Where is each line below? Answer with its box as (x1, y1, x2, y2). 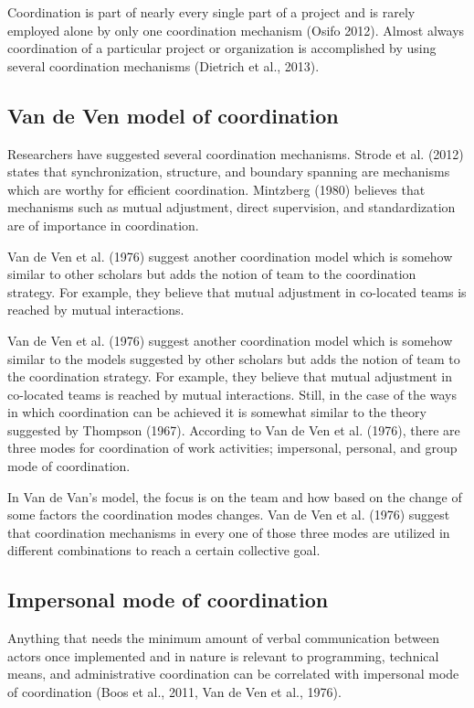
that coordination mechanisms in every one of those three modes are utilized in (7, 522, 450, 542)
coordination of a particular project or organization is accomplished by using (7, 38, 437, 58)
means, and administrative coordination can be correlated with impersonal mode (7, 664, 459, 683)
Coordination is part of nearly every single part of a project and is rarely (7, 3, 416, 21)
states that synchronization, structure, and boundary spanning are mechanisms (7, 162, 450, 181)
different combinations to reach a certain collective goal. (7, 541, 321, 560)
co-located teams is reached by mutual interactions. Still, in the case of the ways (7, 384, 457, 403)
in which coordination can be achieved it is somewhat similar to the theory (7, 402, 427, 422)
